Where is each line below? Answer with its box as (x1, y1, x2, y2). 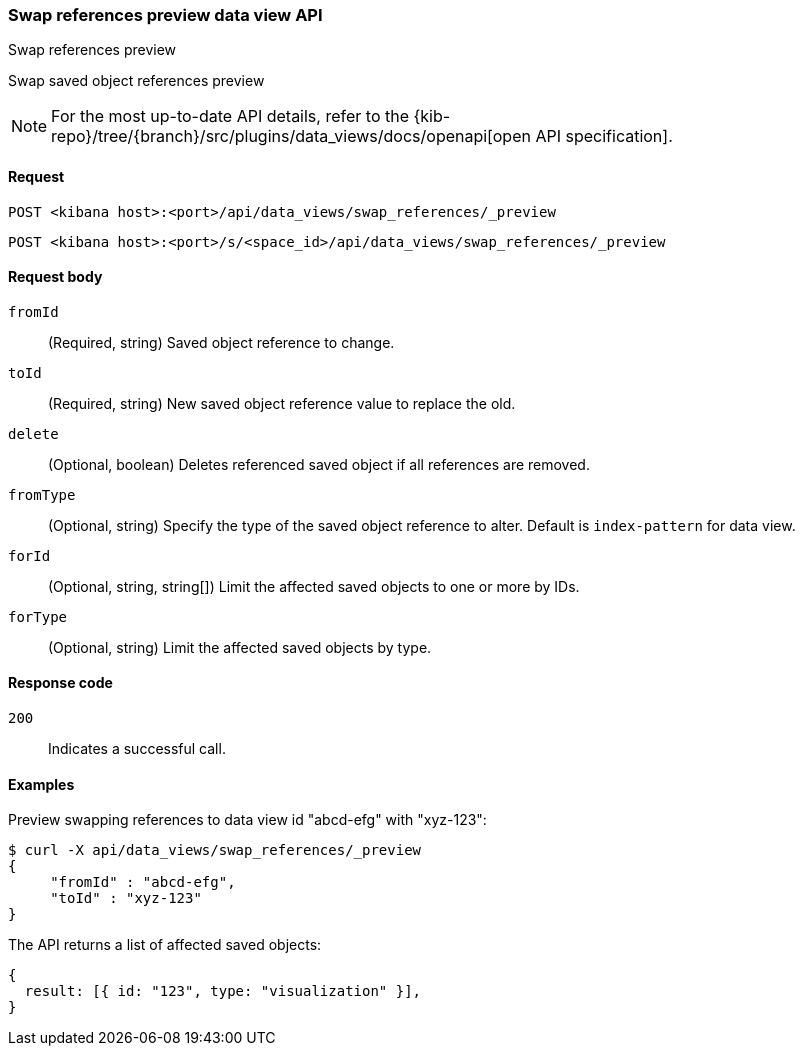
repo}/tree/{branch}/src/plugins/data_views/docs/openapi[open (51, 126, 531, 147)
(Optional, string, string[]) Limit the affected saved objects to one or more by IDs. (48, 577, 580, 595)
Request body (8, 268, 103, 286)
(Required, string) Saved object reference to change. (48, 333, 395, 351)
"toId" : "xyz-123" (50, 890, 202, 907)
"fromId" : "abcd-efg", (50, 874, 236, 891)
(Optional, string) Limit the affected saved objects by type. (48, 638, 432, 656)
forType (8, 608, 68, 625)
